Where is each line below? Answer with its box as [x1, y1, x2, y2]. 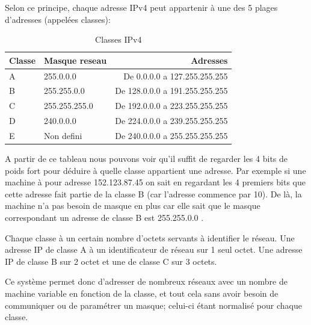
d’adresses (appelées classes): [5, 13, 111, 25]
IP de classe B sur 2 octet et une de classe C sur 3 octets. [5, 255, 217, 267]
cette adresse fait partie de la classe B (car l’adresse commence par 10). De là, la [5, 187, 302, 200]
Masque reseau [44, 54, 107, 66]
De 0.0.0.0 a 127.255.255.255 [123, 69, 228, 82]
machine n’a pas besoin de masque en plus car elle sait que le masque [5, 199, 260, 212]
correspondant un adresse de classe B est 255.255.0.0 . [5, 211, 204, 224]
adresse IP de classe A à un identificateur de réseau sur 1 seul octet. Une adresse [5, 243, 303, 256]
